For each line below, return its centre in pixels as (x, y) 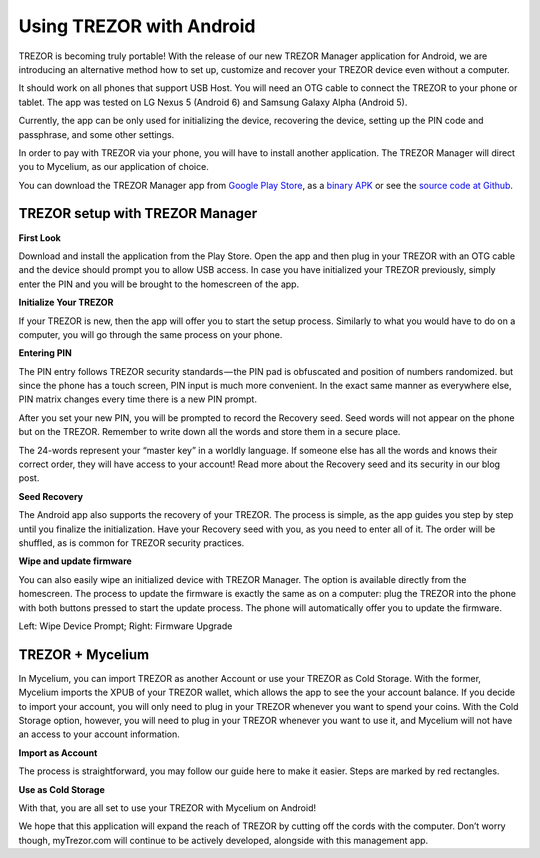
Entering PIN (45, 353)
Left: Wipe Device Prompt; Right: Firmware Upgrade (125, 626)
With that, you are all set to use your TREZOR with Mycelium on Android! (167, 807)
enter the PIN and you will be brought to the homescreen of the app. (159, 284)
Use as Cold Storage (61, 789)
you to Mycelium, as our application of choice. (113, 167)
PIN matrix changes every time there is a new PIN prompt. (137, 399)
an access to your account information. (99, 734)
